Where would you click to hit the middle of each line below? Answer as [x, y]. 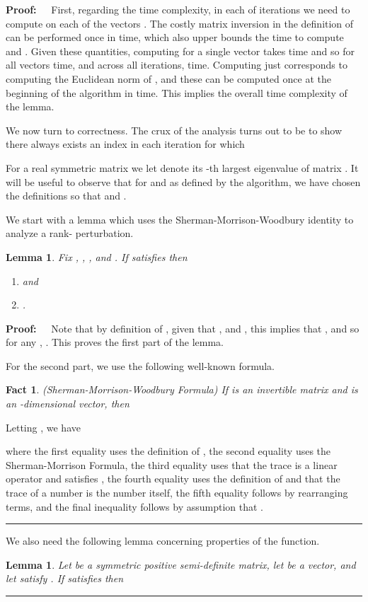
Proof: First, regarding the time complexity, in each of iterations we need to [178, 9]
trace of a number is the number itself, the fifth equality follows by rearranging [177, 493]
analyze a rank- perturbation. [70, 233]
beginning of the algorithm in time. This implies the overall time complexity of [177, 92]
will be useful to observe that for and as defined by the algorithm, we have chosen [183, 181]
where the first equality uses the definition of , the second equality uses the [168, 451]
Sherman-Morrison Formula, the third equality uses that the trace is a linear [172, 464]
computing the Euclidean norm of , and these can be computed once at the [168, 78]
